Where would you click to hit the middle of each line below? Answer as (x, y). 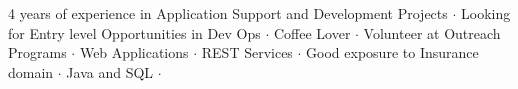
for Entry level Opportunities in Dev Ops (134, 32)
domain (31, 71)
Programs (37, 52)
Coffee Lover (312, 32)
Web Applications (134, 52)
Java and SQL (110, 71)
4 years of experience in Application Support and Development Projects (228, 13)
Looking (486, 13)
